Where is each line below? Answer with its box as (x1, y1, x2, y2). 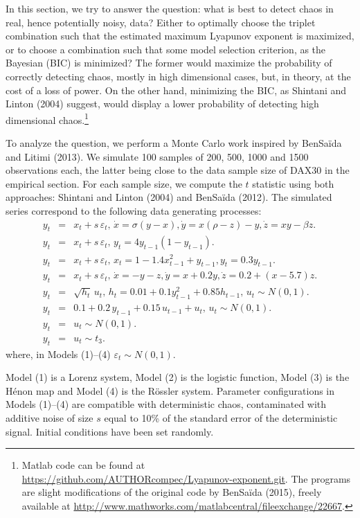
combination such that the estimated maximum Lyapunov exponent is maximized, (6, 28, 354, 43)
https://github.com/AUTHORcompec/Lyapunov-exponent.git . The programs (21, 471, 351, 485)
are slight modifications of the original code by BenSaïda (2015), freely (21, 485, 322, 499)
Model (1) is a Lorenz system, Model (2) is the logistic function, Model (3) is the (6, 370, 350, 384)
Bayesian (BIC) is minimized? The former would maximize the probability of (6, 55, 332, 70)
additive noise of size (6, 410, 93, 425)
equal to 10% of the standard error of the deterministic (104, 410, 338, 425)
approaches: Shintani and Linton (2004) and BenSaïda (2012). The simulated (6, 190, 332, 204)
